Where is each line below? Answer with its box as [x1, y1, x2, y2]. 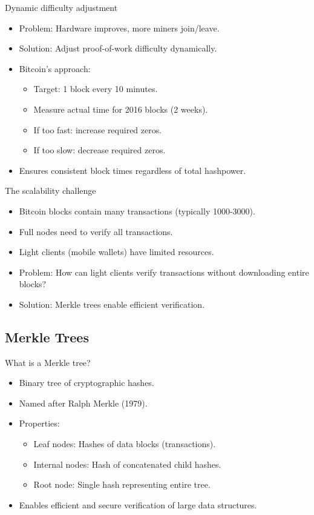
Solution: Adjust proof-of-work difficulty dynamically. [19, 42, 217, 55]
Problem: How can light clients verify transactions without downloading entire [19, 265, 309, 278]
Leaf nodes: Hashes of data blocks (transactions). [33, 437, 216, 450]
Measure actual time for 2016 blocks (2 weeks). [33, 102, 208, 115]
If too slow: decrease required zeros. [33, 144, 166, 156]
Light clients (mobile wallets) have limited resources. [19, 245, 214, 258]
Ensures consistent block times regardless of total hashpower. [19, 164, 246, 176]
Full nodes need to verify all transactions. [19, 225, 173, 238]
